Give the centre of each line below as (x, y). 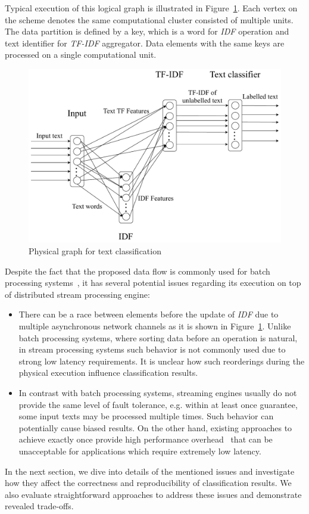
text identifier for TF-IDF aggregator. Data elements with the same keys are (145, 43)
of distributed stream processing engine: (77, 294)
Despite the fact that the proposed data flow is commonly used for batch (138, 271)
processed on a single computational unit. (81, 54)
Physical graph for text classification (95, 251)
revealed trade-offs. (39, 506)
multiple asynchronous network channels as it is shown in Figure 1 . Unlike (155, 326)
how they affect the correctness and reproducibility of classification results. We (148, 483)
